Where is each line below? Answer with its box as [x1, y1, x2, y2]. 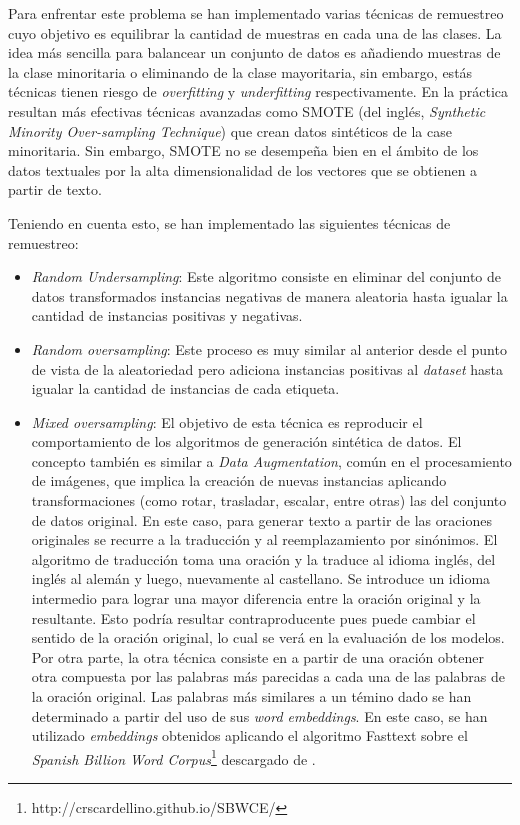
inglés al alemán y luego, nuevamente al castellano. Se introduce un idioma [31, 568, 491, 589]
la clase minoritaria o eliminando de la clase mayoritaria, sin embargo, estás [8, 61, 473, 82]
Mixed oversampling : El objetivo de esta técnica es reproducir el [31, 411, 423, 432]
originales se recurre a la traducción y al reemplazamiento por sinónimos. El [31, 529, 498, 550]
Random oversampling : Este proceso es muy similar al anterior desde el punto [31, 338, 507, 359]
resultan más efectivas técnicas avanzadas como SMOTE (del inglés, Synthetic [8, 100, 486, 121]
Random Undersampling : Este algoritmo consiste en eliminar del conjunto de [31, 266, 502, 287]
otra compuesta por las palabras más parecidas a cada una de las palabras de [31, 666, 506, 687]
